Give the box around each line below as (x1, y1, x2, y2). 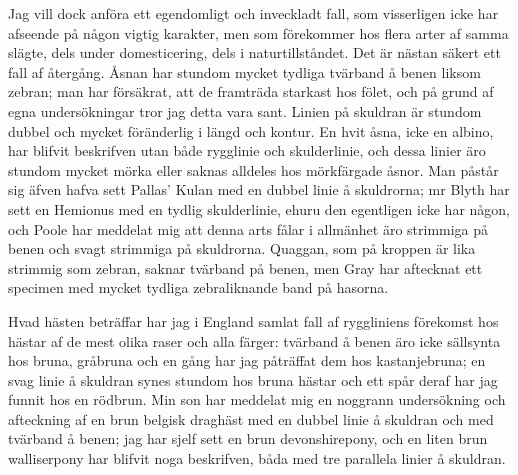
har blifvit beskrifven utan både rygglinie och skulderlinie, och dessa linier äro (8, 140, 486, 161)
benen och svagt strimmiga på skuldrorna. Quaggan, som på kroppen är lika (8, 238, 476, 259)
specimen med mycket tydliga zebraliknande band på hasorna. (8, 277, 389, 298)
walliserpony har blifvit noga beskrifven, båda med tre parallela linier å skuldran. (8, 448, 506, 469)
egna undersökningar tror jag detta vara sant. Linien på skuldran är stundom (8, 100, 482, 121)
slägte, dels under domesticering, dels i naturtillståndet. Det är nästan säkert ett (8, 42, 501, 63)
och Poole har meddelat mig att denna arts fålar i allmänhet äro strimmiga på (8, 218, 489, 239)
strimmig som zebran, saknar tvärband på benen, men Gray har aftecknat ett (8, 257, 483, 278)
